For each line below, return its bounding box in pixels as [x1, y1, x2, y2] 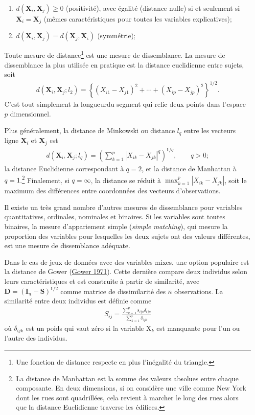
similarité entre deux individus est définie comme [4, 295, 152, 305]
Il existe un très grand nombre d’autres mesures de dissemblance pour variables [4, 202, 243, 212]
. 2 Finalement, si [20, 173, 70, 185]
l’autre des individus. [4, 333, 68, 343]
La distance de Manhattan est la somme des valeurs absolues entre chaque [16, 373, 239, 383]
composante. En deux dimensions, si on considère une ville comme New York [16, 383, 247, 393]
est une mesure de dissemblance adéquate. [4, 240, 130, 251]
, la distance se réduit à [91, 175, 161, 185]
